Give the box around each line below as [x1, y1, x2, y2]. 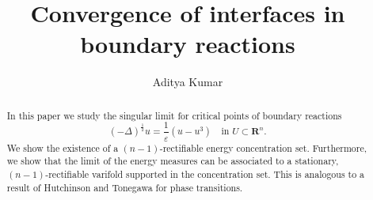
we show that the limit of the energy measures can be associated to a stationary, [6, 154, 339, 168]
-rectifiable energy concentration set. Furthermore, [159, 141, 367, 154]
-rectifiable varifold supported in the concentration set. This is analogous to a [45, 167, 365, 180]
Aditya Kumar [152, 74, 223, 90]
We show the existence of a [6, 141, 119, 154]
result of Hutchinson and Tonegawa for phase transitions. [6, 180, 243, 194]
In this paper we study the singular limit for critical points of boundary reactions [6, 108, 342, 122]
